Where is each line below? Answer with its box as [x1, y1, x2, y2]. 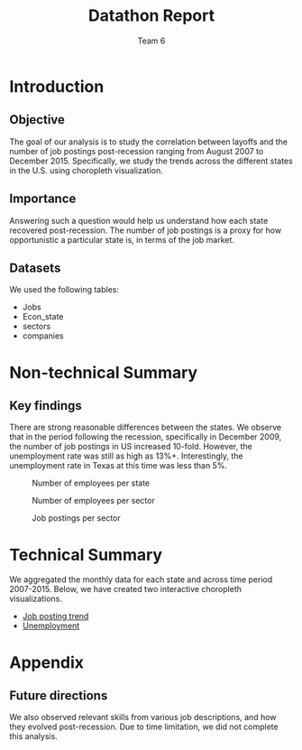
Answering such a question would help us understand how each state [9, 215, 269, 226]
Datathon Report [88, 5, 215, 26]
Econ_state [22, 311, 64, 322]
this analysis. [9, 731, 59, 742]
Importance [9, 191, 77, 207]
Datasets [9, 260, 61, 275]
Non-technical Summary [9, 362, 198, 383]
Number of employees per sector [32, 495, 155, 506]
